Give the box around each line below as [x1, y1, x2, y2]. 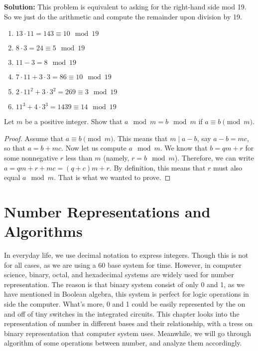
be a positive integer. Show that [25, 116, 123, 127]
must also [213, 162, 243, 173]
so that [4, 143, 25, 153]
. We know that [160, 143, 208, 153]
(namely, [103, 152, 129, 163]
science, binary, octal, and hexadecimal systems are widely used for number [4, 269, 234, 280]
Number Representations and [4, 201, 211, 221]
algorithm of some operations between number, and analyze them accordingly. [4, 338, 242, 348]
